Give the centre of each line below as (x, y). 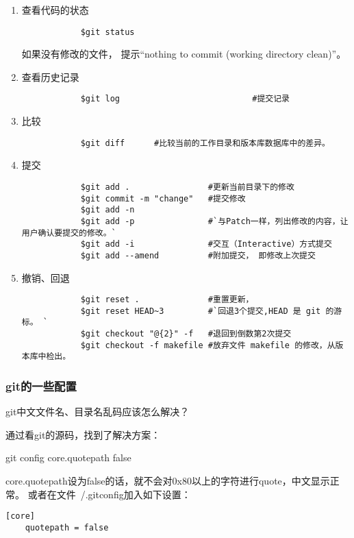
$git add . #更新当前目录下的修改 (187, 187)
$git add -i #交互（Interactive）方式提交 (206, 244)
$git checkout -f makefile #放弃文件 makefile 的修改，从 (208, 345)
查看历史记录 (50, 76)
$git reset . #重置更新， (167, 300)
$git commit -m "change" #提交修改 (163, 198)
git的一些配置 (41, 386)
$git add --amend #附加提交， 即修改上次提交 (198, 255)
